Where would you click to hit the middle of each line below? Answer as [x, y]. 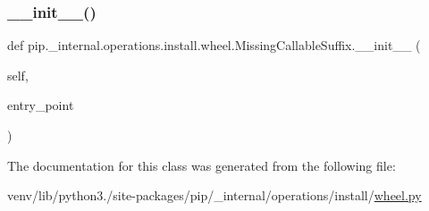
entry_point [41, 105]
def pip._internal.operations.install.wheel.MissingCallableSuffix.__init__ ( [214, 45]
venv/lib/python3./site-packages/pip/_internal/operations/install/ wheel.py [214, 195]
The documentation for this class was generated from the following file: [202, 165]
